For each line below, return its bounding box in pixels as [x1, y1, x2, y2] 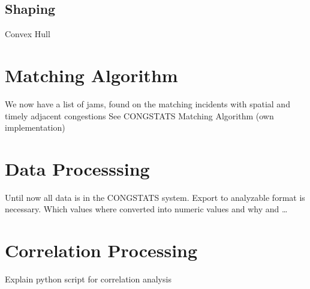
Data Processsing [5, 156, 150, 180]
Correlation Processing [5, 238, 198, 263]
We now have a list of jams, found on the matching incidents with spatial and [5, 97, 290, 110]
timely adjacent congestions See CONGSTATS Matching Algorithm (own [5, 109, 274, 122]
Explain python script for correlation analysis [5, 273, 171, 285]
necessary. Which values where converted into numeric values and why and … [5, 203, 288, 215]
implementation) [5, 121, 65, 134]
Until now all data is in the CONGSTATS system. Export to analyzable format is [5, 191, 305, 203]
